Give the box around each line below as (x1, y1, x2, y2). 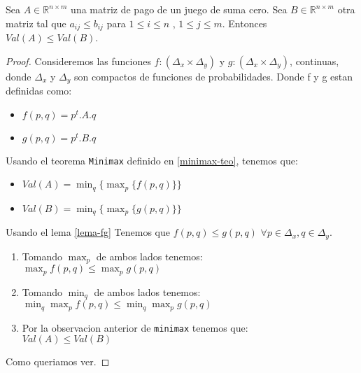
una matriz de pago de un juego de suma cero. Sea (71, 2, 288, 16)
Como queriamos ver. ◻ (6, 354, 110, 369)
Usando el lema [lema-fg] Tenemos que (6, 225, 171, 239)
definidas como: (6, 83, 72, 98)
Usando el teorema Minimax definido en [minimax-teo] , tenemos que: (6, 153, 298, 167)
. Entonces (222, 15, 267, 30)
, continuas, (290, 53, 339, 68)
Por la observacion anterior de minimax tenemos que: (22, 320, 248, 335)
